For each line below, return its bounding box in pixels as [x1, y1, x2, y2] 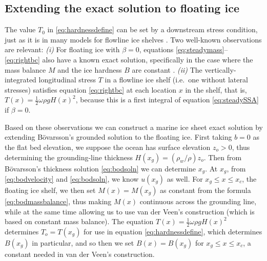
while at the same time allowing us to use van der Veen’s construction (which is [5, 206, 255, 216]
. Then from [203, 151, 242, 162]
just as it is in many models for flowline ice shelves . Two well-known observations [5, 34, 262, 45]
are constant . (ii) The [132, 64, 202, 75]
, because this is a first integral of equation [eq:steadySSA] [75, 94, 259, 105]
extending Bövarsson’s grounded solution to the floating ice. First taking [5, 132, 232, 142]
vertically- [204, 64, 236, 75]
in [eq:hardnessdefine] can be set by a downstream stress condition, [47, 24, 258, 35]
